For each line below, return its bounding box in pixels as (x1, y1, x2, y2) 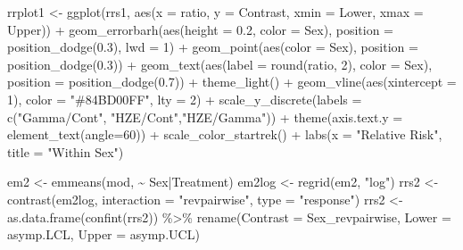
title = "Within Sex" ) (7, 142, 124, 161)
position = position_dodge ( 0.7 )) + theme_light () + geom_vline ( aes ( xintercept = (7, 72, 457, 91)
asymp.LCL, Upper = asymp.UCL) (7, 225, 200, 244)
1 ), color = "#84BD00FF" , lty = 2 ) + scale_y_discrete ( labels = (7, 89, 362, 108)
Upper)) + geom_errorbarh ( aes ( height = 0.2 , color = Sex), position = (7, 20, 393, 38)
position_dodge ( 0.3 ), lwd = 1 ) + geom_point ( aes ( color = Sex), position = (7, 37, 418, 56)
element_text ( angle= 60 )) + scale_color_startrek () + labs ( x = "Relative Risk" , (7, 125, 442, 144)
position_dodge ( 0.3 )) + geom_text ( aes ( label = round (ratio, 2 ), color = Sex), (7, 54, 433, 73)
